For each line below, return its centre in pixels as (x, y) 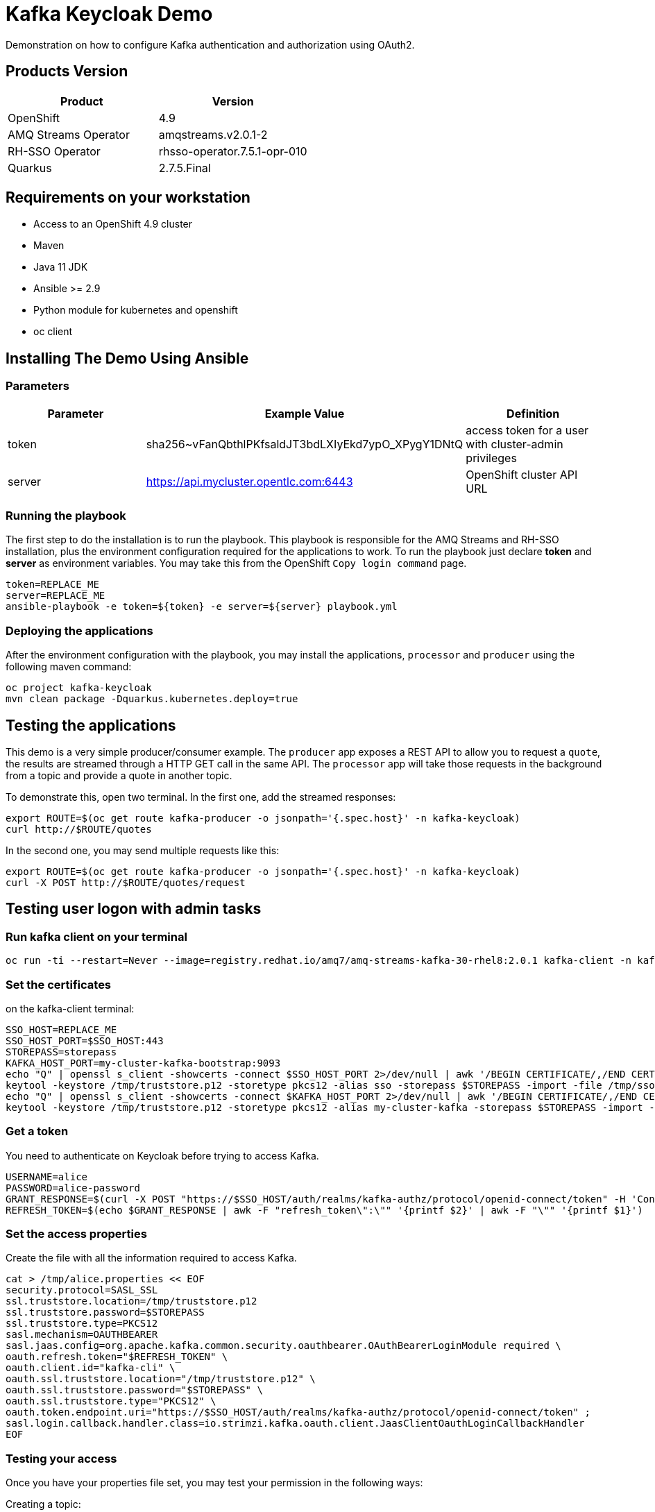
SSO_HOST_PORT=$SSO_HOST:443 (85, 1040)
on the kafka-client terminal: (70, 1008)
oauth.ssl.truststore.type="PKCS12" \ (111, 1401)
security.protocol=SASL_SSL (82, 1290)
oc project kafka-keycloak (79, 688)
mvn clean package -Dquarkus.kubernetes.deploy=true (152, 699)
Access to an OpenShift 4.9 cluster (113, 224)
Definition (533, 413)
